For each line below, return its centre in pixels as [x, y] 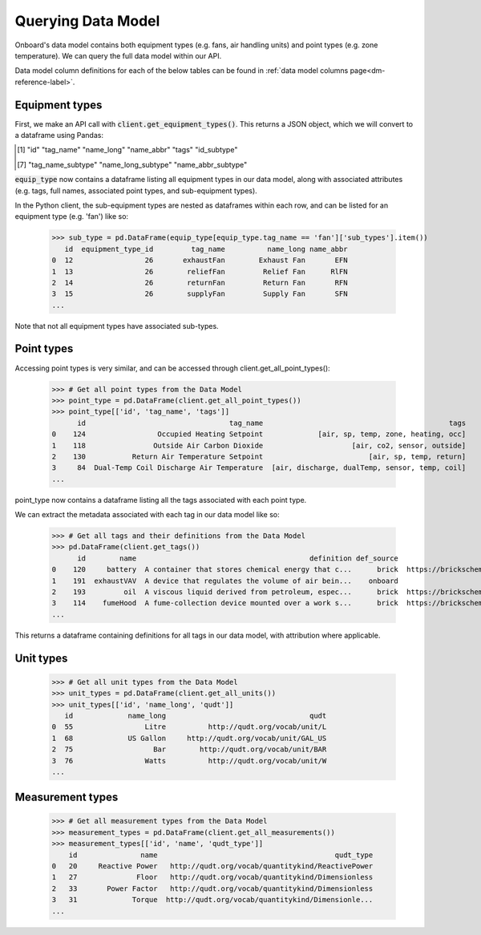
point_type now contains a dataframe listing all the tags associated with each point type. [161, 500]
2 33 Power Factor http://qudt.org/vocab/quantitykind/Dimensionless [212, 888]
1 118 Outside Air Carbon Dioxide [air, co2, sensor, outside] [259, 445]
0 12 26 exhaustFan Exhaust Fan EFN [200, 260]
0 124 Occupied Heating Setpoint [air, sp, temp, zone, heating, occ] [259, 434]
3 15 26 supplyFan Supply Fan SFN [200, 294]
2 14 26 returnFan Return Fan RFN [200, 282]
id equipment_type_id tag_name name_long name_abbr [206, 249]
